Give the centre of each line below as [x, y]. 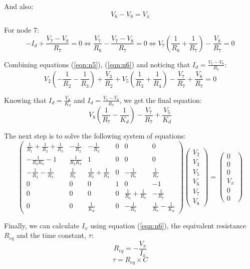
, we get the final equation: [161, 100]
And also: [19, 6]
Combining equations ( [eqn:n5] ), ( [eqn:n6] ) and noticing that [97, 64]
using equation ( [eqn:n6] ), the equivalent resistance [168, 225]
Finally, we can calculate [42, 225]
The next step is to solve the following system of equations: [95, 136]
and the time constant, [51, 235]
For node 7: [22, 30]
